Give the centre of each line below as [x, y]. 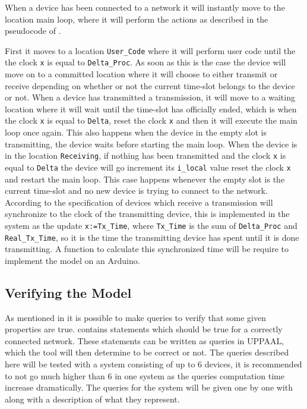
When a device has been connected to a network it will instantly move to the [145, 7]
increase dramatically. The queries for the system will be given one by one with [149, 387]
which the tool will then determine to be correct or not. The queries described [147, 352]
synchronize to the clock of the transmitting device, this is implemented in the [147, 214]
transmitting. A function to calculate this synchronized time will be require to [147, 249]
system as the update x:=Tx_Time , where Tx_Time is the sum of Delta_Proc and [151, 225]
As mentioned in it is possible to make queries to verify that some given [135, 317]
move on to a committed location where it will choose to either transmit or [141, 74]
